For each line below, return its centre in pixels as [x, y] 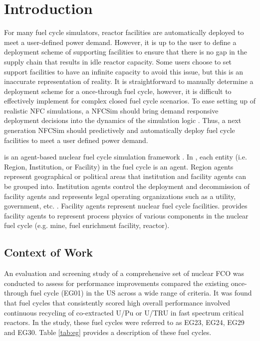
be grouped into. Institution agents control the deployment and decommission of [127, 186]
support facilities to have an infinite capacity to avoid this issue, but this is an [124, 71]
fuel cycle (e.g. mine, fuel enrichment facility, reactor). [87, 225]
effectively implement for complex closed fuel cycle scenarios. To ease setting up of [130, 101]
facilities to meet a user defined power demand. [76, 140]
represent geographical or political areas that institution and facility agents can [125, 176]
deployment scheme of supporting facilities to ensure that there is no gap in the [126, 52]
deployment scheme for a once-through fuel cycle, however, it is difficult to [118, 91]
